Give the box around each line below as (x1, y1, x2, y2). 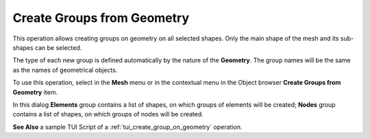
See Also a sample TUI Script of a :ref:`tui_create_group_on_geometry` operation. (12, 123, 243, 131)
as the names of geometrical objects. (12, 66, 118, 74)
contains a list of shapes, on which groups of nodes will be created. (12, 110, 203, 118)
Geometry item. (12, 88, 58, 96)
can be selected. (34, 43, 82, 51)
